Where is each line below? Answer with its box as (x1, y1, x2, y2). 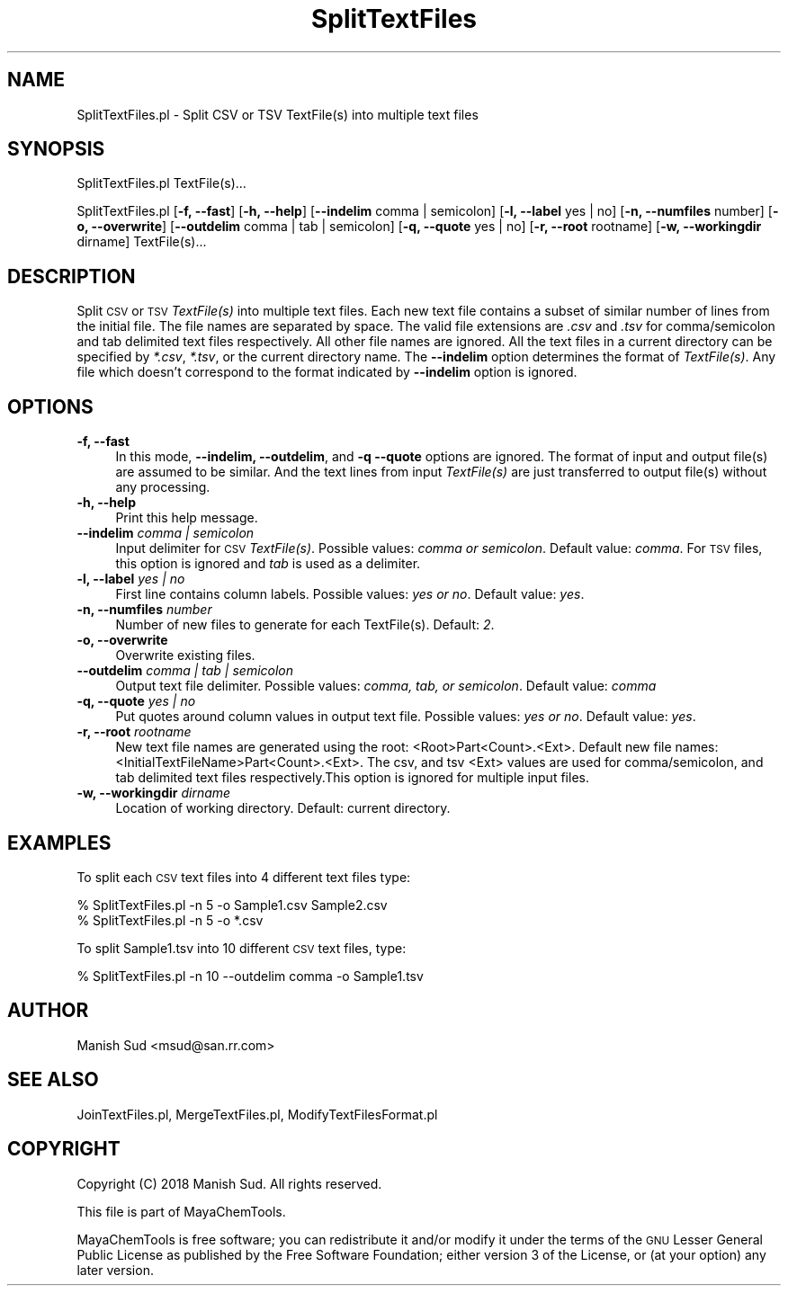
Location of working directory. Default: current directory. (115, 800, 451, 816)
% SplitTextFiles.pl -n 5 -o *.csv (76, 912, 264, 928)
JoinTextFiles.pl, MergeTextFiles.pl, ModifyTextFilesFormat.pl (76, 1106, 438, 1122)
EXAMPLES (7, 831, 112, 854)
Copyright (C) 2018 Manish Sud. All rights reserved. (76, 1175, 382, 1191)
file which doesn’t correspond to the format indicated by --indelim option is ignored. (76, 364, 578, 380)
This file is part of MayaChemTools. (76, 1203, 286, 1219)
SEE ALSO (7, 1068, 99, 1092)
